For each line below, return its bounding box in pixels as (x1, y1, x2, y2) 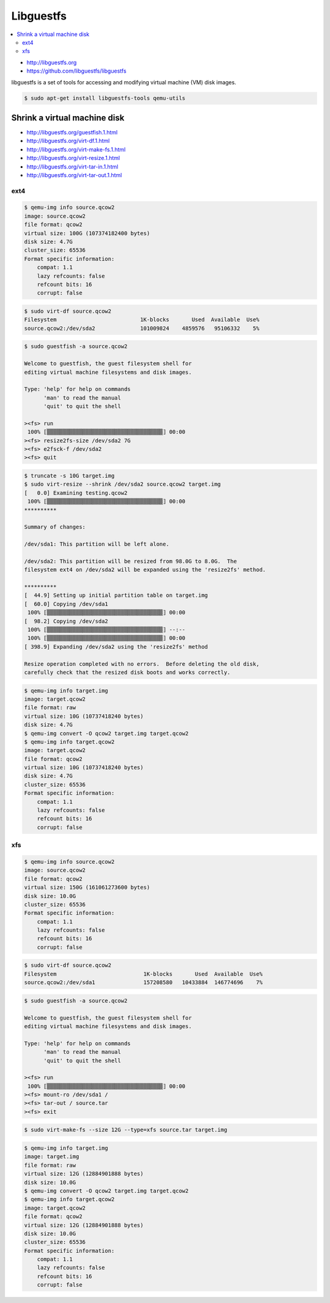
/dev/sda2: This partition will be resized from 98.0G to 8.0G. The (24, 558, 237, 564)
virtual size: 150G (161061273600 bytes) (24, 884, 150, 891)
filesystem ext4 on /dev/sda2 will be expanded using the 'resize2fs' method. (24, 566, 266, 574)
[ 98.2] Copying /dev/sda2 (24, 618, 108, 624)
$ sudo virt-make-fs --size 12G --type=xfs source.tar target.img (24, 1126, 227, 1133)
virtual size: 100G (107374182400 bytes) (24, 230, 150, 236)
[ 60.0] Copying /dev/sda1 (24, 600, 108, 607)
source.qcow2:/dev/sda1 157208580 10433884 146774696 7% (24, 979, 263, 986)
